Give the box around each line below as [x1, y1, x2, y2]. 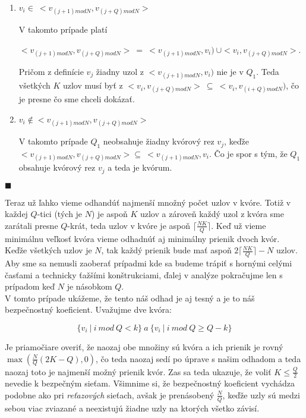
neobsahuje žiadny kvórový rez [103, 135, 214, 147]
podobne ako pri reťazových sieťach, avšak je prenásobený [5, 388, 214, 401]
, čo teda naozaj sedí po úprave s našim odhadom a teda [95, 352, 301, 364]
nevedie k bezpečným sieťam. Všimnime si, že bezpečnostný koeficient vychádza [5, 377, 295, 389]
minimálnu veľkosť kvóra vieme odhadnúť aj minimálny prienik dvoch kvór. [5, 232, 280, 244]
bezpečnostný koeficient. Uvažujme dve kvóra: [5, 303, 172, 316]
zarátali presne [5, 219, 58, 231]
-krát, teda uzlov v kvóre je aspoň [67, 219, 190, 231]
